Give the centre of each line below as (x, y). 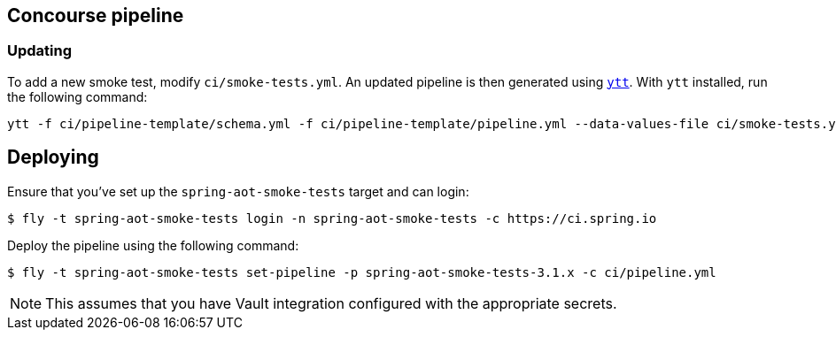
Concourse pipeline (96, 15)
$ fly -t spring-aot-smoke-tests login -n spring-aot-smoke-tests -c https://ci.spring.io (332, 218)
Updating (40, 51)
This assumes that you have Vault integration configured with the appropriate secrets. (331, 303)
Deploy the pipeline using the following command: (153, 245)
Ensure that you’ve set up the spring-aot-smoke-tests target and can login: (238, 191)
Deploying (53, 157)
